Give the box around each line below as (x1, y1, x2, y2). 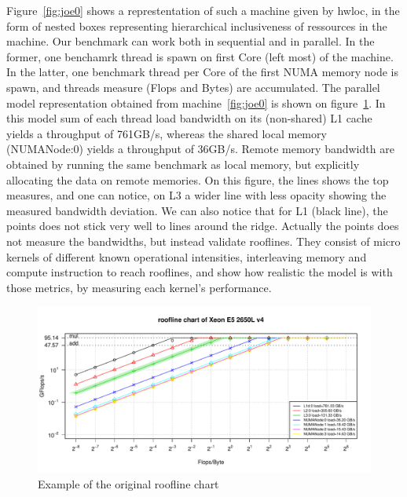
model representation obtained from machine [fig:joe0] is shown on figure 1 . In (6, 94, 386, 111)
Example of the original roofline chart (38, 475, 219, 492)
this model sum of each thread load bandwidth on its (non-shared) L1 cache (6, 110, 372, 126)
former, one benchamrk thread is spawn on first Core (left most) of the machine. (6, 48, 394, 64)
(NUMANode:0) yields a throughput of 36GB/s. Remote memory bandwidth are (6, 141, 394, 157)
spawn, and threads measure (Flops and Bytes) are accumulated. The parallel (6, 79, 380, 95)
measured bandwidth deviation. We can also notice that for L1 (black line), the (6, 202, 388, 218)
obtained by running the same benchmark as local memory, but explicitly (6, 155, 360, 172)
